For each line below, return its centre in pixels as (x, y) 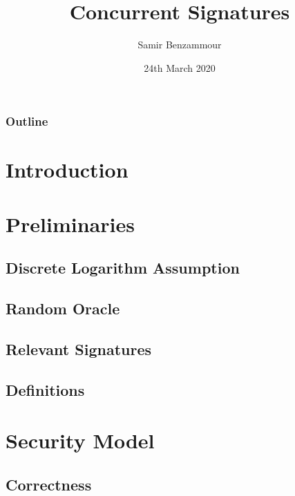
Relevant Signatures (78, 349)
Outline (27, 121)
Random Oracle (63, 308)
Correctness (49, 484)
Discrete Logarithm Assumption (123, 268)
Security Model (80, 440)
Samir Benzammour (180, 45)
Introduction (67, 170)
